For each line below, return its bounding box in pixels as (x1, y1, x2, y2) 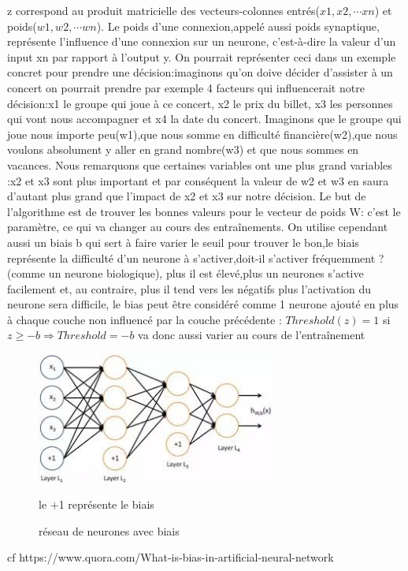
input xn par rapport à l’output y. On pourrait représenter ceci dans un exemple (7, 48, 396, 65)
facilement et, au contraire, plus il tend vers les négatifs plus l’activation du (7, 280, 372, 297)
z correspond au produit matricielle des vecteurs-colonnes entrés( (7, 2, 320, 18)
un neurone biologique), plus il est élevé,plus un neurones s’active (48, 265, 364, 282)
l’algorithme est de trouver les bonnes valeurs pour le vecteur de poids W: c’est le (7, 203, 401, 219)
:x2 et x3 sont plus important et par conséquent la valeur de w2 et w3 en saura (7, 172, 389, 188)
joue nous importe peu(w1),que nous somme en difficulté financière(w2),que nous (7, 125, 398, 142)
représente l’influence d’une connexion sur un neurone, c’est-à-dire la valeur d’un (7, 33, 396, 50)
